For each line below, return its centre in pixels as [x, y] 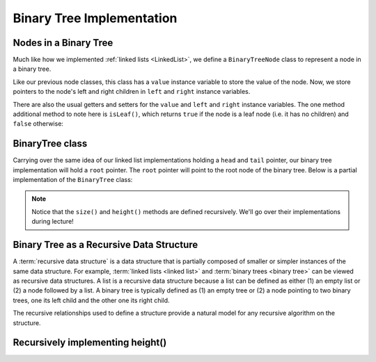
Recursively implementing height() [90, 343]
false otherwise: [38, 124]
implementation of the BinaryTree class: [73, 180]
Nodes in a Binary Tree [63, 43]
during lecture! [53, 222]
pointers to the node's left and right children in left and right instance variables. [132, 92]
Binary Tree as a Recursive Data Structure [105, 245]
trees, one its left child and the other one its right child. [91, 300]
